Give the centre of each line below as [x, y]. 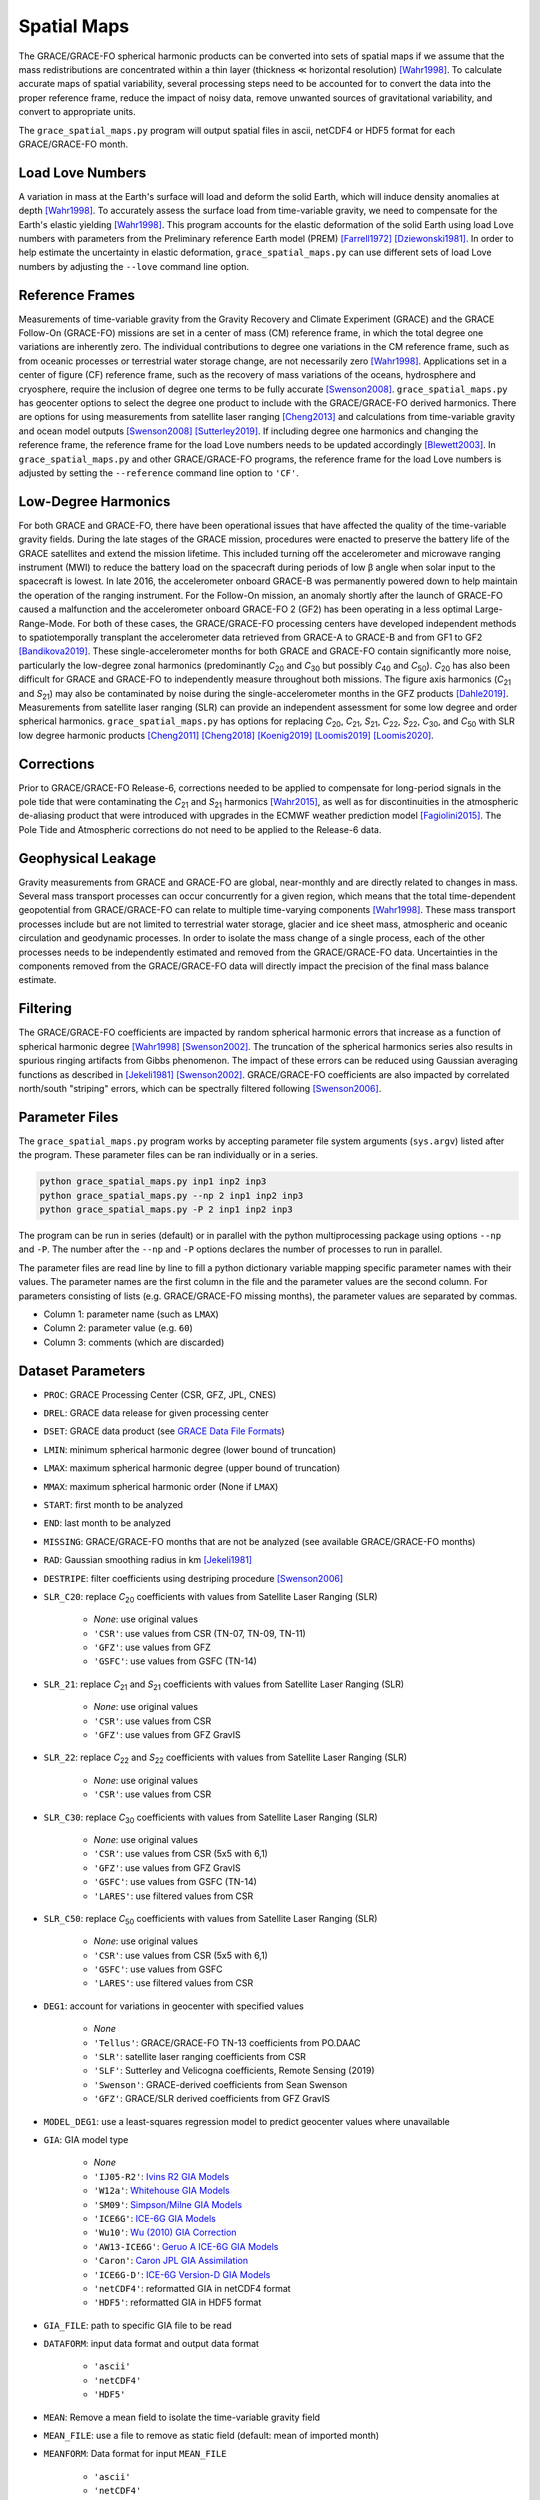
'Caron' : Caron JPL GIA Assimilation [171, 2261]
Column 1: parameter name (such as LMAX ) [131, 1314]
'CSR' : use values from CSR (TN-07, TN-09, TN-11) [200, 1633]
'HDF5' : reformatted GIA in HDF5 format [177, 2302]
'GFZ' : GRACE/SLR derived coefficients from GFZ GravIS [211, 2099]
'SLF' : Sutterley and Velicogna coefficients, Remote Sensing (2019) [234, 2071]
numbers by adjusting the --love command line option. [134, 266]
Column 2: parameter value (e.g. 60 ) [118, 1328]
